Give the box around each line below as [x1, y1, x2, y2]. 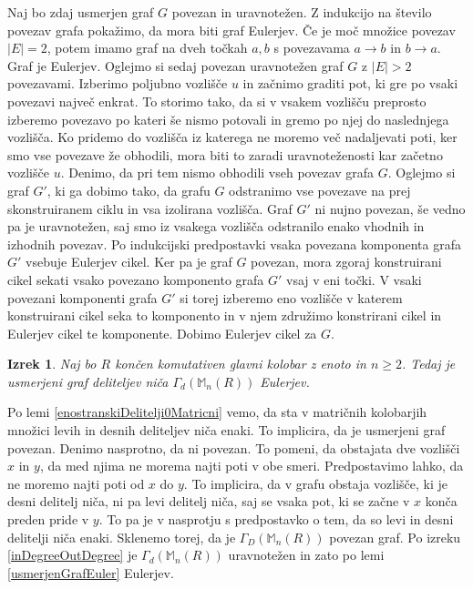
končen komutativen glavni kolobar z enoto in [115, 354, 366, 373]
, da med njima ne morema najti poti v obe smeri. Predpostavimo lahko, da [39, 456, 464, 475]
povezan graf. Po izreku [329, 527, 461, 546]
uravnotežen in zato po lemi [228, 545, 385, 564]
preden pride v [7, 510, 89, 529]
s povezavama [273, 38, 350, 57]
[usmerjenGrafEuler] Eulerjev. [7, 563, 174, 582]
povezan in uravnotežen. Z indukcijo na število [171, 3, 432, 21]
